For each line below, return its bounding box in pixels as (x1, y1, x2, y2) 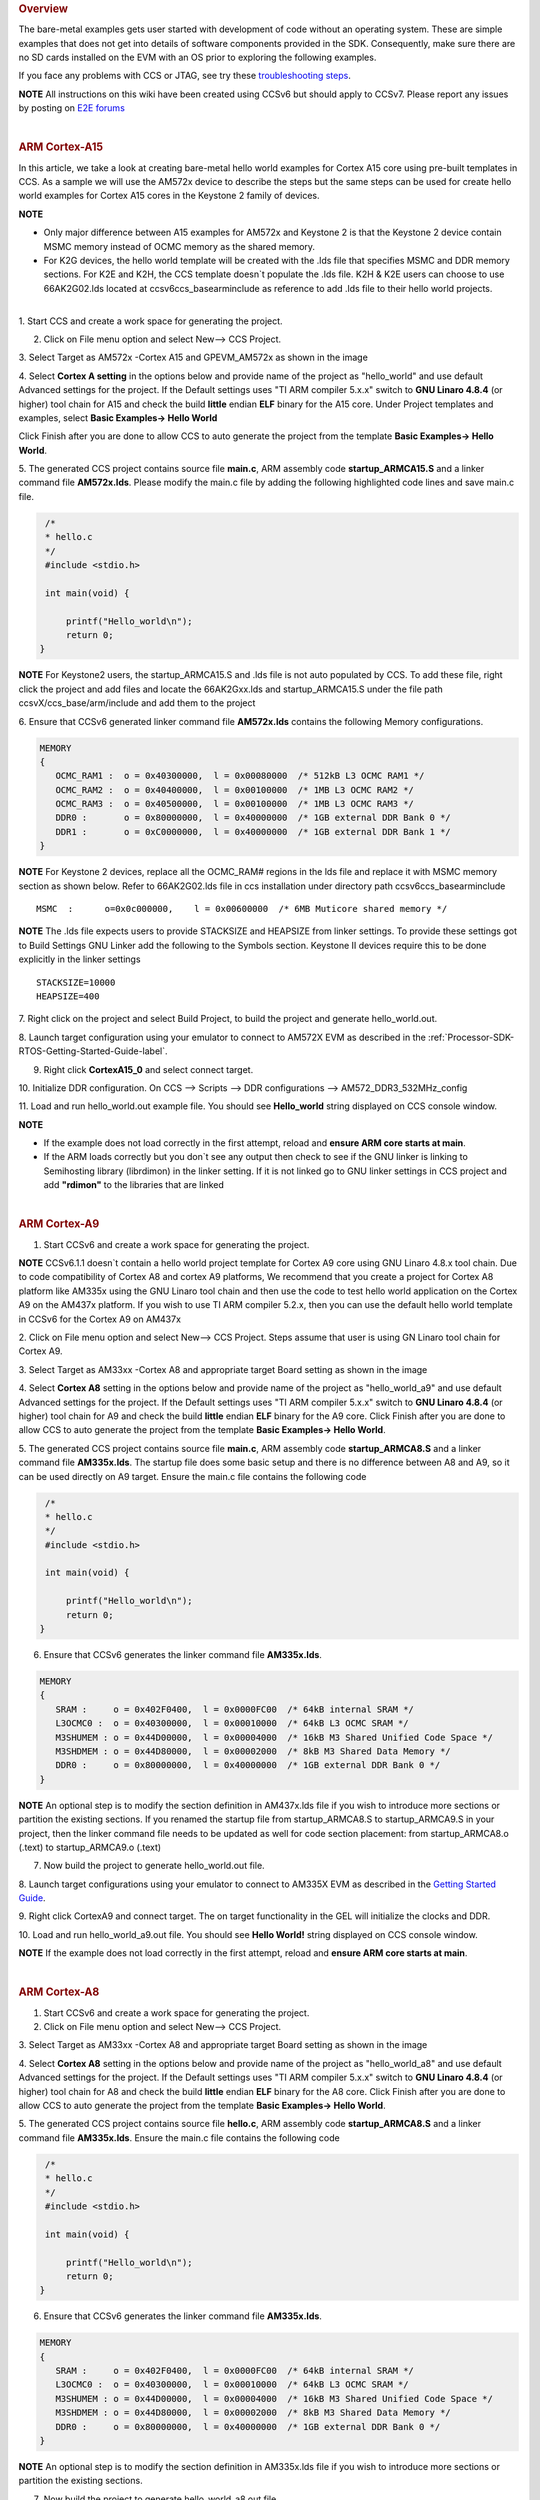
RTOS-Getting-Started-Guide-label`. (18, 1045, 169, 1057)
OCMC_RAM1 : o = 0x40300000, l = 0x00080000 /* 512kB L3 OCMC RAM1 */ (55, 770, 425, 782)
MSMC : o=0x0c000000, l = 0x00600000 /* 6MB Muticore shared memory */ (36, 903, 448, 914)
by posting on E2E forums (18, 102, 125, 114)
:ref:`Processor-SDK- (428, 1031, 515, 1043)
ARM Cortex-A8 (18, 1985, 100, 1999)
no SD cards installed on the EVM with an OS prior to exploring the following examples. (18, 51, 377, 64)
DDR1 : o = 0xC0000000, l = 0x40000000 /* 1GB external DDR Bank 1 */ (55, 826, 452, 837)
